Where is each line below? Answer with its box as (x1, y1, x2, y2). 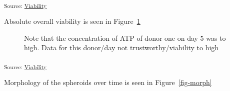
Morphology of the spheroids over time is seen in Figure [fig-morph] (4, 77, 212, 88)
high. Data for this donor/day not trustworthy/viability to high (24, 42, 219, 53)
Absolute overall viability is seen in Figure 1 (4, 16, 140, 26)
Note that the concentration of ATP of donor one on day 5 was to (24, 32, 226, 43)
